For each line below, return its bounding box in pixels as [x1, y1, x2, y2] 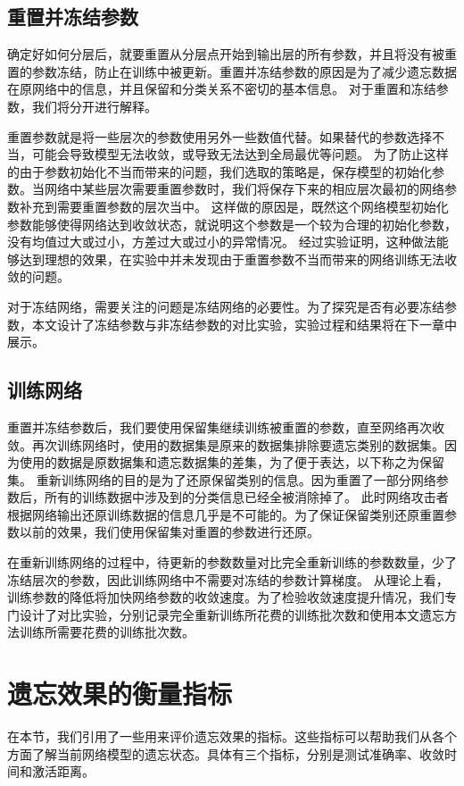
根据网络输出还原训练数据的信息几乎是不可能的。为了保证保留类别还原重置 [7, 505, 444, 523]
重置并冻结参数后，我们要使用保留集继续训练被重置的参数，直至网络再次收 [7, 417, 444, 436]
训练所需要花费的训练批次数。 [19, 623, 195, 641]
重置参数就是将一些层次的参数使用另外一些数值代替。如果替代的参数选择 [7, 127, 432, 146]
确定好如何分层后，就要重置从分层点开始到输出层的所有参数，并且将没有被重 [7, 45, 457, 63]
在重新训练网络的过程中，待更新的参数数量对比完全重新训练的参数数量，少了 [7, 553, 457, 572]
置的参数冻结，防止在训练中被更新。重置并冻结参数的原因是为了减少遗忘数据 [7, 62, 457, 80]
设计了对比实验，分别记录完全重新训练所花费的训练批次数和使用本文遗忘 [19, 605, 444, 623]
